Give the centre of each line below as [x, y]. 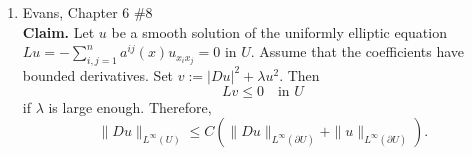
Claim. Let [58, 31]
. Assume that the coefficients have [357, 51]
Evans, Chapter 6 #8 [87, 12]
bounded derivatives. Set [98, 74]
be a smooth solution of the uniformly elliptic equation [279, 31]
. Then [299, 74]
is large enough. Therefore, [130, 106]
